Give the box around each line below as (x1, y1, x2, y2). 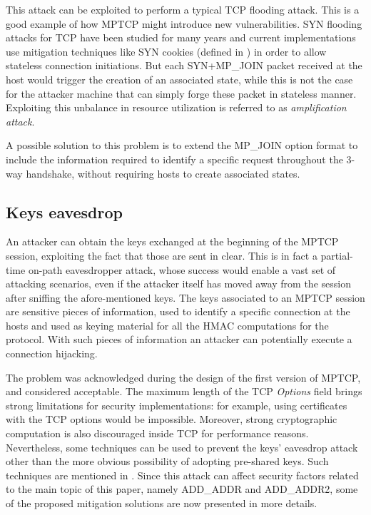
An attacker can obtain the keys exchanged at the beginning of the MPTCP (6, 234, 339, 249)
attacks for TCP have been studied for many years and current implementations (6, 30, 356, 45)
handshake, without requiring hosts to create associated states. (26, 165, 300, 180)
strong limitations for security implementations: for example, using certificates (6, 397, 347, 412)
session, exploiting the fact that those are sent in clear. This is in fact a (6, 248, 317, 262)
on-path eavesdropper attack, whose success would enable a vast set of (28, 262, 336, 277)
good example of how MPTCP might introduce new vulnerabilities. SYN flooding (6, 16, 362, 31)
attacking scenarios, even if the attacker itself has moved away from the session (6, 276, 351, 291)
